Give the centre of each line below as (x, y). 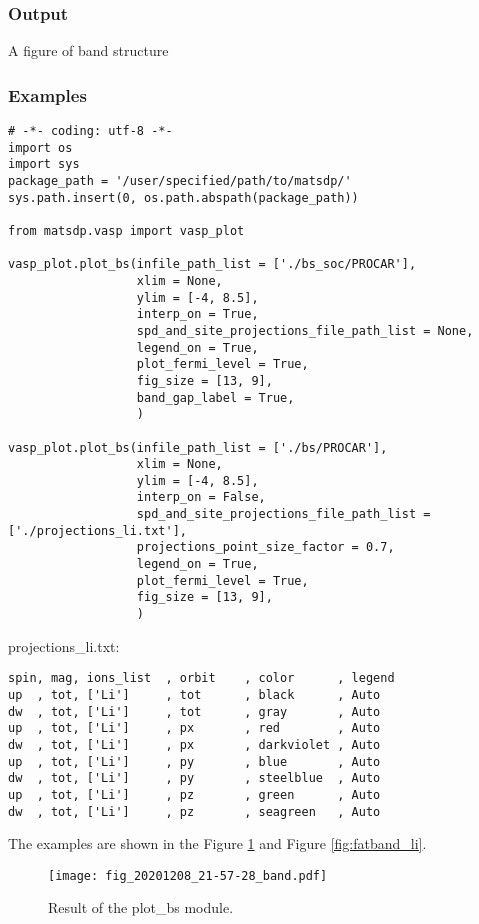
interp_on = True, (197, 314)
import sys (44, 164)
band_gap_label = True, (215, 397)
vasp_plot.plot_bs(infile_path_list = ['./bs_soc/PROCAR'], (212, 264)
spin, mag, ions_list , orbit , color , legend (201, 678)
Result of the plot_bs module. (141, 907)
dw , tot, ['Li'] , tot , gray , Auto (194, 711)
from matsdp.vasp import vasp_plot (126, 230)
